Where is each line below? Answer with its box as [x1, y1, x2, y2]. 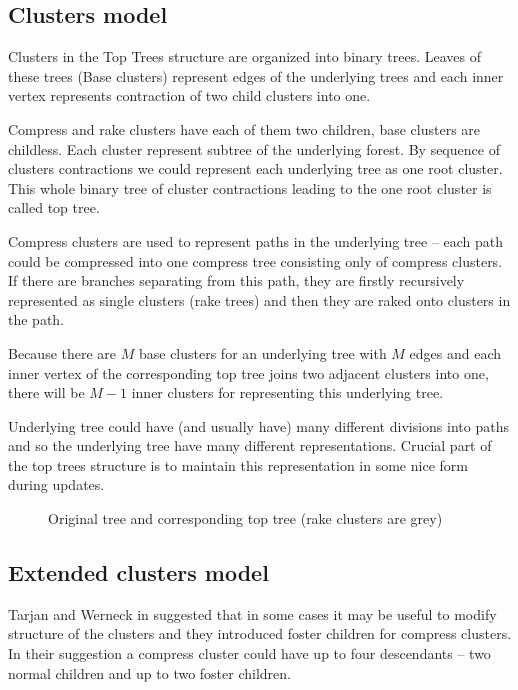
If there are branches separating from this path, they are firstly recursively [8, 270, 465, 291]
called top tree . [8, 197, 100, 218]
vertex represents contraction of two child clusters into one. [8, 85, 371, 106]
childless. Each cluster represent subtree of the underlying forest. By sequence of [8, 138, 500, 159]
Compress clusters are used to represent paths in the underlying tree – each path [8, 230, 504, 251]
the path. [8, 309, 65, 330]
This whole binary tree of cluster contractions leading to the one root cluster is [8, 177, 492, 198]
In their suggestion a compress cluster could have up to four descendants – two [8, 643, 491, 664]
